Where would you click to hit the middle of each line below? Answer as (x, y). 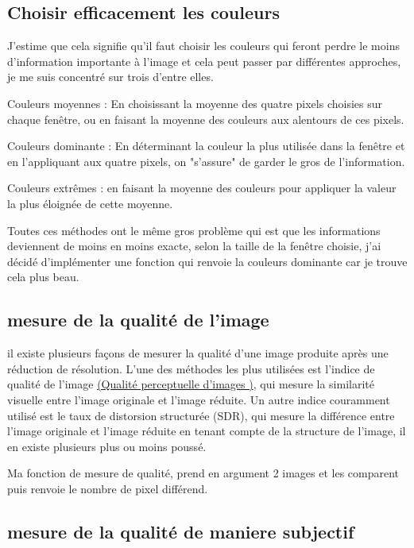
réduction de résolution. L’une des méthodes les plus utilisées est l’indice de (191, 368)
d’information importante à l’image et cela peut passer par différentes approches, (204, 61)
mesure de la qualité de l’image (138, 320)
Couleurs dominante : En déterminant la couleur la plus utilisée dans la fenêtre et (206, 146)
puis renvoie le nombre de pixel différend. (108, 488)
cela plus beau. (43, 277)
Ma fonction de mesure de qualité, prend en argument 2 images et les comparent (203, 473)
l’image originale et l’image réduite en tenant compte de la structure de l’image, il (207, 431)
